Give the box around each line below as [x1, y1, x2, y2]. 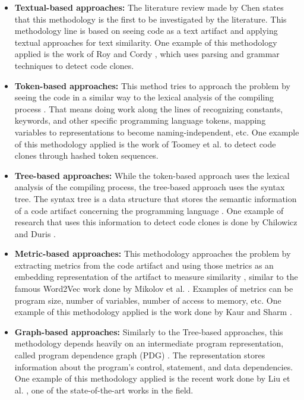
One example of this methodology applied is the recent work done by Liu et [14, 372, 290, 385]
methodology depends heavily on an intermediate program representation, [14, 337, 284, 349]
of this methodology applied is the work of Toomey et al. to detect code [14, 137, 276, 150]
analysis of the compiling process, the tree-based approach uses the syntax [14, 181, 285, 193]
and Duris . [14, 227, 56, 240]
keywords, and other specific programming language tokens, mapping [14, 114, 266, 127]
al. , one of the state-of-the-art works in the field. [14, 383, 194, 396]
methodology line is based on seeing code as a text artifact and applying [14, 24, 278, 37]
